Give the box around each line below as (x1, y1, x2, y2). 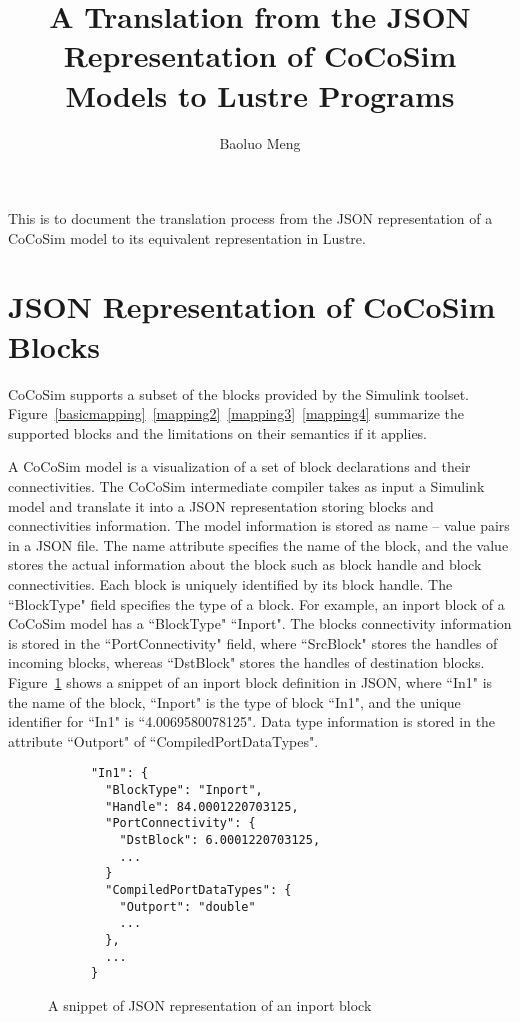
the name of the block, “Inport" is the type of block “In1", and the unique (8, 691, 461, 712)
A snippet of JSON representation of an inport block (48, 994, 372, 1015)
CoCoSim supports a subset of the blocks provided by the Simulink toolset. (8, 383, 470, 404)
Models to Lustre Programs (65, 74, 455, 115)
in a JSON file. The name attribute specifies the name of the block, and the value (8, 534, 509, 555)
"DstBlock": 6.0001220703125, (119, 832, 321, 847)
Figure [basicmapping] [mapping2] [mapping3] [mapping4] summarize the (8, 403, 464, 424)
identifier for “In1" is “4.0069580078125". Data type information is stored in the (8, 711, 496, 732)
